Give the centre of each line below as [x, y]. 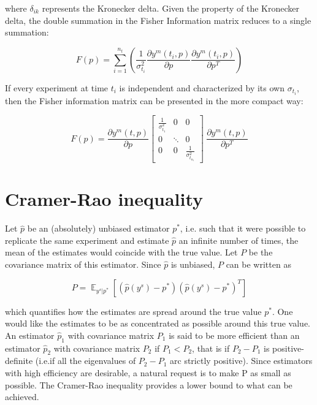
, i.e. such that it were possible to [243, 228]
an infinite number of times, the [239, 240]
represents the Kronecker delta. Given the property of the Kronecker [171, 8]
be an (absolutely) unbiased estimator [98, 228]
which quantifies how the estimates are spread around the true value [133, 311]
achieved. [22, 397]
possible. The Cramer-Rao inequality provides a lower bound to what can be [149, 384]
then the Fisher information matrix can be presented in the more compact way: [154, 100]
